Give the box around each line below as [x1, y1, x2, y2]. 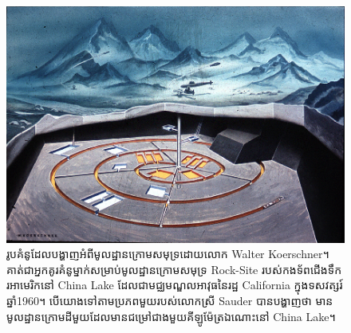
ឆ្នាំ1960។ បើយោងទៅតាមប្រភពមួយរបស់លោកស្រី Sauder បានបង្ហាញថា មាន [6, 292, 333, 309]
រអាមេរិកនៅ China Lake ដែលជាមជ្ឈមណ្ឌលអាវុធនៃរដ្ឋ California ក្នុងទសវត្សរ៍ [6, 276, 343, 293]
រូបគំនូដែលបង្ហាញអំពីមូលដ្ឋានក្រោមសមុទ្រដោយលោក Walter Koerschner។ [6, 245, 329, 262]
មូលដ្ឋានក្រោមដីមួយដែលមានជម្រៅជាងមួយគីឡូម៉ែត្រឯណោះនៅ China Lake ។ [6, 308, 336, 324]
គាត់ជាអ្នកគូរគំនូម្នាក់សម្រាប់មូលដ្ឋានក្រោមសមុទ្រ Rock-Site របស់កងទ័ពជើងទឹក [6, 261, 342, 277]
